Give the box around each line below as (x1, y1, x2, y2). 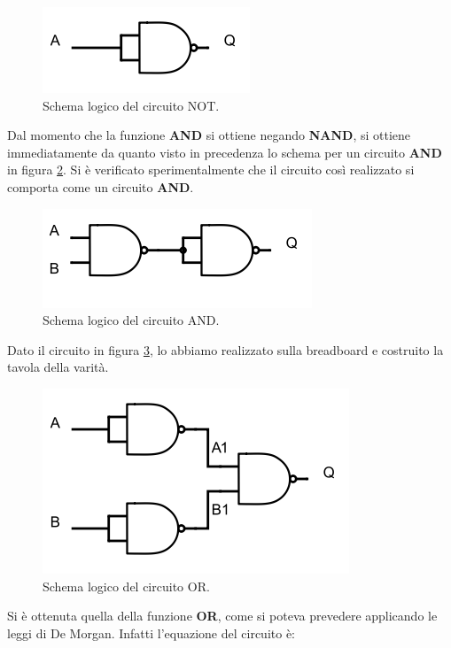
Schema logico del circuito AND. (43, 311, 220, 329)
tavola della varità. (7, 358, 109, 376)
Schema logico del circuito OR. (43, 576, 210, 595)
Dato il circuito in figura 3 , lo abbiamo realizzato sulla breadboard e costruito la (7, 340, 444, 359)
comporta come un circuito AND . (7, 177, 194, 196)
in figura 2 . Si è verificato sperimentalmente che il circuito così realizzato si (7, 160, 415, 179)
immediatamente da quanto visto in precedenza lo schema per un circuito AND (7, 143, 442, 161)
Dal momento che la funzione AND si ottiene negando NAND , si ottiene (7, 126, 411, 144)
